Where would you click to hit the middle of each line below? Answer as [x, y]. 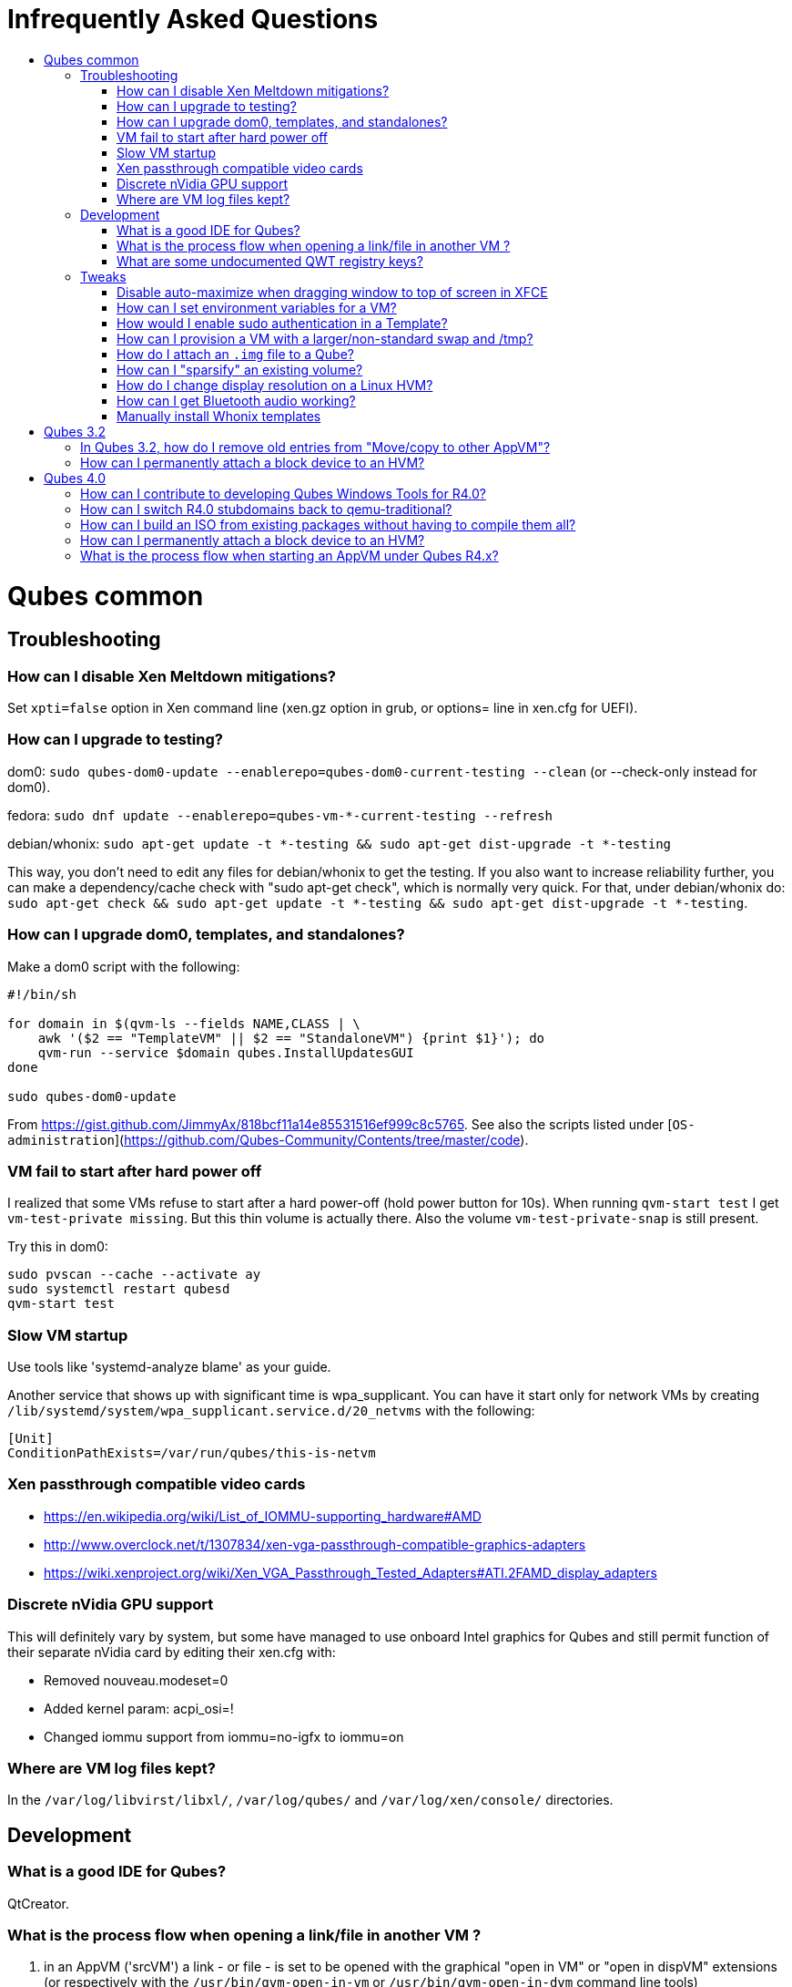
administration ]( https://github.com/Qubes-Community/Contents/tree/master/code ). [268, 1139]
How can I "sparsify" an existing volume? [240, 369]
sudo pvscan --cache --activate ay [134, 1275]
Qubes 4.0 [75, 478]
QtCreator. [38, 1903]
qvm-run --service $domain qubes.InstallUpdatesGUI [226, 1052]
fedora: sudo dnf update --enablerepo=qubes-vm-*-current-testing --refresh [280, 815]
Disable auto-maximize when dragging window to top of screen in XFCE [332, 292]
